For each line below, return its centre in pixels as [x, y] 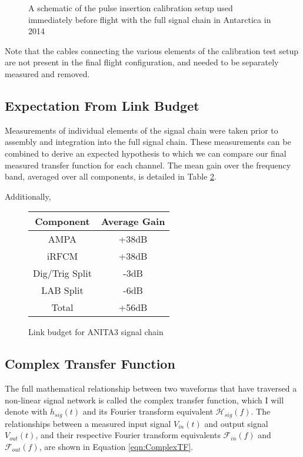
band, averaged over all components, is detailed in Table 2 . [111, 176]
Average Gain [133, 221]
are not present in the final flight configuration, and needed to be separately [142, 62]
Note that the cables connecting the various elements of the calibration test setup [151, 50]
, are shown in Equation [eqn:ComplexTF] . [116, 446]
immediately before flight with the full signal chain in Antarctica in [150, 19]
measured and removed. [47, 73]
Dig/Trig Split [62, 273]
